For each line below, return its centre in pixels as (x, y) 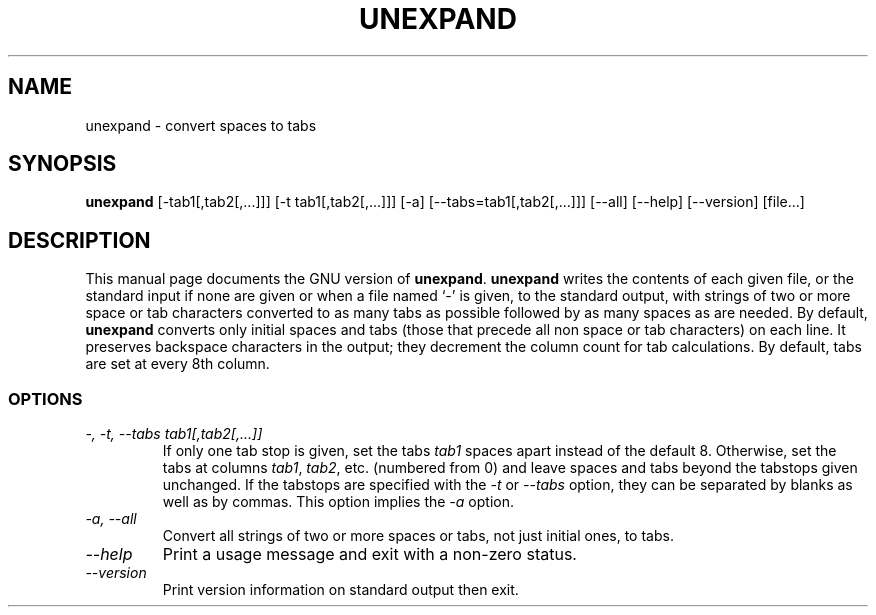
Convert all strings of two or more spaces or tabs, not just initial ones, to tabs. (418, 536)
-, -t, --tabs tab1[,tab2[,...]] (174, 434)
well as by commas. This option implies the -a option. (338, 502)
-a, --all (111, 519)
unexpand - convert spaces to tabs (201, 125)
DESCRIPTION (79, 240)
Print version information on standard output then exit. (340, 590)
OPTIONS (45, 398)
